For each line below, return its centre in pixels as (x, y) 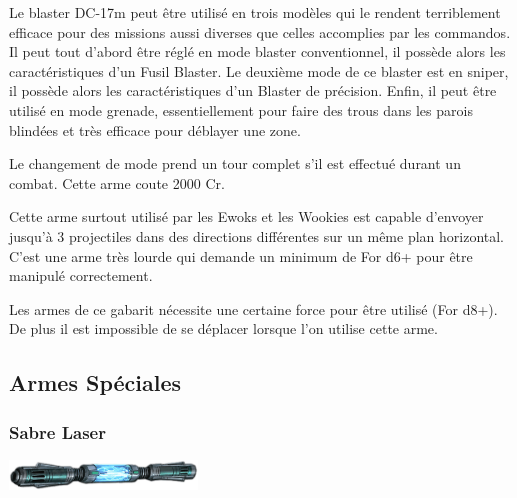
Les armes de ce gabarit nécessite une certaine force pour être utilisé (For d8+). (253, 308)
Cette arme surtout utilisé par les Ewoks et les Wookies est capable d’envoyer (246, 216)
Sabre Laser (57, 431)
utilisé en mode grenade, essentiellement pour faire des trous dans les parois (241, 109)
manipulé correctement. (81, 275)
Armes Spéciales (95, 382)
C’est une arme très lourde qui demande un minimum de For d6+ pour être (241, 255)
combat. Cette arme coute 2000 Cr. (117, 182)
